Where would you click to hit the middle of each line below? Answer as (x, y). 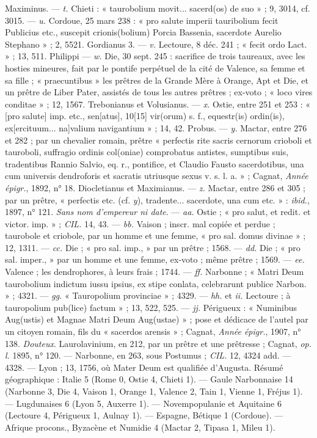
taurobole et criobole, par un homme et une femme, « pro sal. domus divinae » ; (155, 235)
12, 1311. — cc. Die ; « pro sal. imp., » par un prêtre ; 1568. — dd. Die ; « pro (153, 247)
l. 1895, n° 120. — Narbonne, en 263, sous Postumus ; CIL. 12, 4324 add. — (148, 355)
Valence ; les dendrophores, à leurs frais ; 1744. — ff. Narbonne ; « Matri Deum (155, 272)
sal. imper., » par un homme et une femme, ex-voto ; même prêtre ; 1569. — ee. (155, 259)
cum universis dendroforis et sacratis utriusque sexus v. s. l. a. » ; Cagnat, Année (157, 176)
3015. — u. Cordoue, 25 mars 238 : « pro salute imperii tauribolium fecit (142, 20)
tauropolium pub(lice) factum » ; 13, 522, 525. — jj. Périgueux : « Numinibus (151, 307)
